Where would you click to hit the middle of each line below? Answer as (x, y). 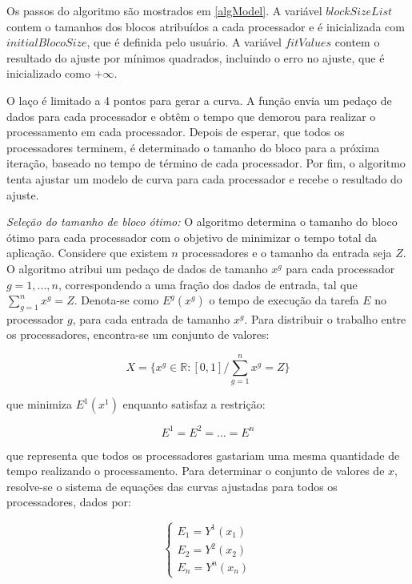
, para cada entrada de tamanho (151, 318)
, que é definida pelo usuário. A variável (184, 42)
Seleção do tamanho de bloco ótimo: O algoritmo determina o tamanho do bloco (202, 222)
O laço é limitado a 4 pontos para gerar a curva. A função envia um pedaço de (199, 100)
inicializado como (48, 73)
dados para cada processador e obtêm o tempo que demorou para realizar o (191, 116)
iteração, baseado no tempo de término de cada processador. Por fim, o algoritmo (206, 163)
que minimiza (40, 404)
